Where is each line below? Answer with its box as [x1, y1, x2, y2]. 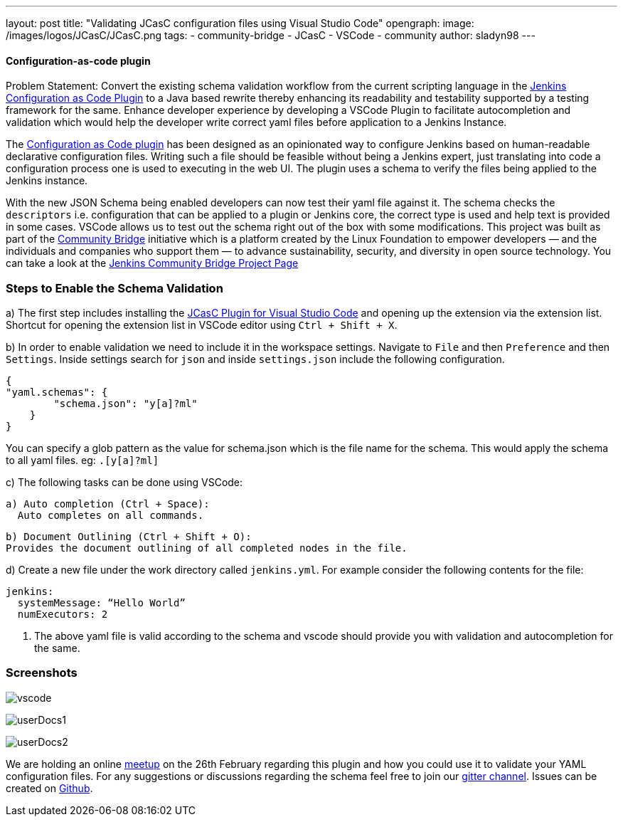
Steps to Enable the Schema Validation [6, 280, 223, 295]
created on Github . [6, 781, 93, 794]
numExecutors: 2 [17, 608, 108, 620]
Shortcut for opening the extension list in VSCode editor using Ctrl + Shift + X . [6, 318, 398, 331]
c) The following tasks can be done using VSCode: [6, 475, 243, 488]
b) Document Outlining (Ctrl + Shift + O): [6, 530, 252, 542]
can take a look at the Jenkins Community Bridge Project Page [6, 257, 299, 270]
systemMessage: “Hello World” [17, 596, 186, 608]
